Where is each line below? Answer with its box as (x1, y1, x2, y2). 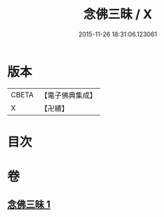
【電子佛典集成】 (40, 90, 97, 100)
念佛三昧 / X (83, 6, 153, 22)
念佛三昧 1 (7, 199, 51, 211)
